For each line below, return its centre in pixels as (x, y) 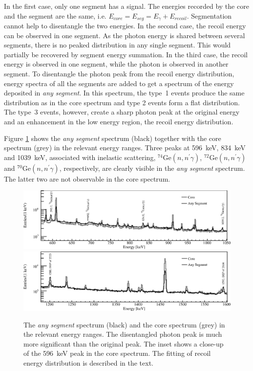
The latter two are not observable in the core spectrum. (87, 178)
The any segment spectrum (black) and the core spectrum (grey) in (124, 324)
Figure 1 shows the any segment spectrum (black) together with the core (113, 138)
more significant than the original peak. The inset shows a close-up (124, 343)
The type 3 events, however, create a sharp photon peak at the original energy (122, 112)
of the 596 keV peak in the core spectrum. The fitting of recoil (117, 353)
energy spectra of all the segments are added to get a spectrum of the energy (119, 83)
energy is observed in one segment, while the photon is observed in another (116, 64)
